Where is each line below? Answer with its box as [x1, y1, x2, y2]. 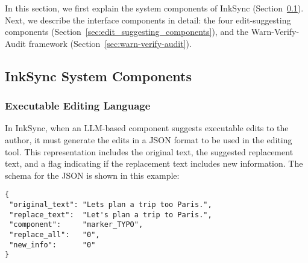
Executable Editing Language [5, 98, 151, 113]
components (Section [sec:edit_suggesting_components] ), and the [5, 25, 249, 38]
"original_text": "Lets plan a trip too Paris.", [9, 200, 212, 209]
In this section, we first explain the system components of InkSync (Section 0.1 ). [5, 2, 304, 14]
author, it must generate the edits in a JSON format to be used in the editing [5, 133, 292, 146]
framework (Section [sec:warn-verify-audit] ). [28, 37, 192, 49]
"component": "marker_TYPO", [9, 220, 143, 229]
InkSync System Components [5, 66, 192, 85]
